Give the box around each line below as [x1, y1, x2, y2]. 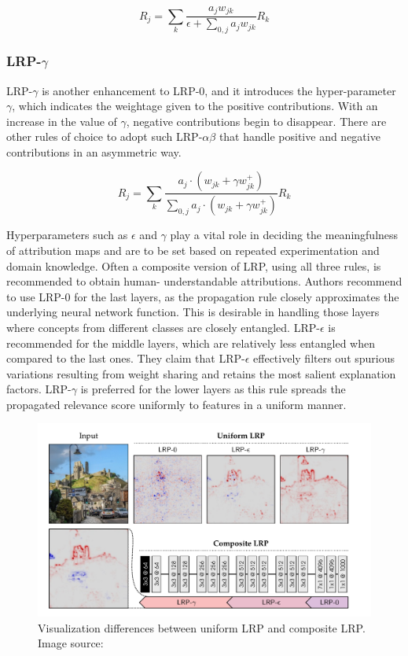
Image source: [38, 635, 104, 651]
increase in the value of [6, 112, 117, 129]
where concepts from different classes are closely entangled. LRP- [6, 319, 320, 335]
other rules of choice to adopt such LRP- [6, 128, 203, 145]
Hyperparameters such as [6, 227, 128, 243]
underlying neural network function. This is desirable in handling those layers [6, 304, 380, 320]
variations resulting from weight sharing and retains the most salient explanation [6, 365, 396, 381]
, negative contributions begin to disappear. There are [126, 112, 387, 129]
